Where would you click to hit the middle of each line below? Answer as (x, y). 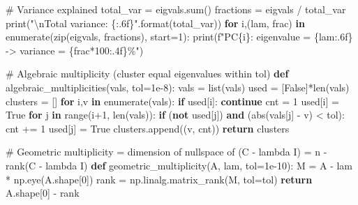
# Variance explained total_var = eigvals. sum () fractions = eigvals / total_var (176, 9)
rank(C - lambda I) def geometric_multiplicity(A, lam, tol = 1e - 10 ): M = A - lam (179, 165)
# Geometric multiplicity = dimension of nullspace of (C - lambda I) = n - (166, 152)
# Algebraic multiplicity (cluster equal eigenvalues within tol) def (147, 74)
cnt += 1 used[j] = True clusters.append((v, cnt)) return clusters (148, 128)
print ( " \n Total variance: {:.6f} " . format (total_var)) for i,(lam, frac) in (155, 23)
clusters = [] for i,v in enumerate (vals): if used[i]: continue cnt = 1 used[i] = (172, 101)
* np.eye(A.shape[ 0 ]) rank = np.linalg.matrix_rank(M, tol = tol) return (159, 179)
